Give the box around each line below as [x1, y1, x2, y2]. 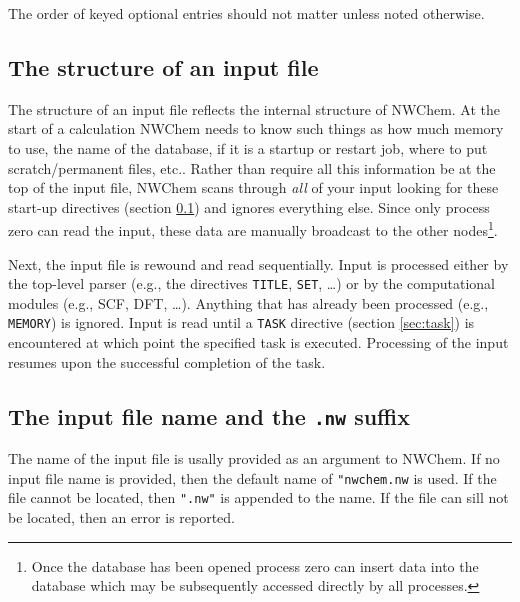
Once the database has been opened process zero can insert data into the [31, 555, 479, 576]
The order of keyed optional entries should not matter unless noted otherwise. [8, 3, 485, 23]
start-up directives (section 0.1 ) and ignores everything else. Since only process [8, 196, 490, 217]
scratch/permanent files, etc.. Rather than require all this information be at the [8, 157, 496, 178]
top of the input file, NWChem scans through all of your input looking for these [8, 177, 499, 198]
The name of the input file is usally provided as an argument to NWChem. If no [8, 448, 500, 469]
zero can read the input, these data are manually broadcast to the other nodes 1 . [8, 217, 498, 241]
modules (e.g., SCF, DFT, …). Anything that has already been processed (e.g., [8, 292, 489, 313]
